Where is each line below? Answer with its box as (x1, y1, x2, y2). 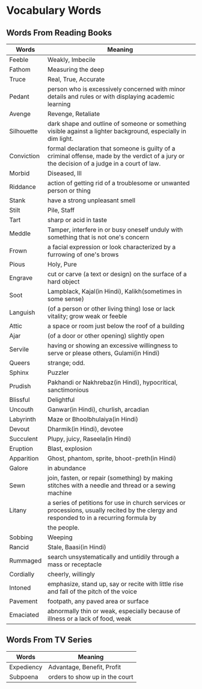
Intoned (9, 584, 31, 592)
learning (47, 100, 71, 108)
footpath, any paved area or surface (47, 597, 149, 605)
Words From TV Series (6, 635, 93, 645)
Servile (9, 345, 29, 353)
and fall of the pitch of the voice (47, 587, 137, 596)
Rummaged (9, 557, 42, 564)
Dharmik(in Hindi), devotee (47, 425, 124, 433)
